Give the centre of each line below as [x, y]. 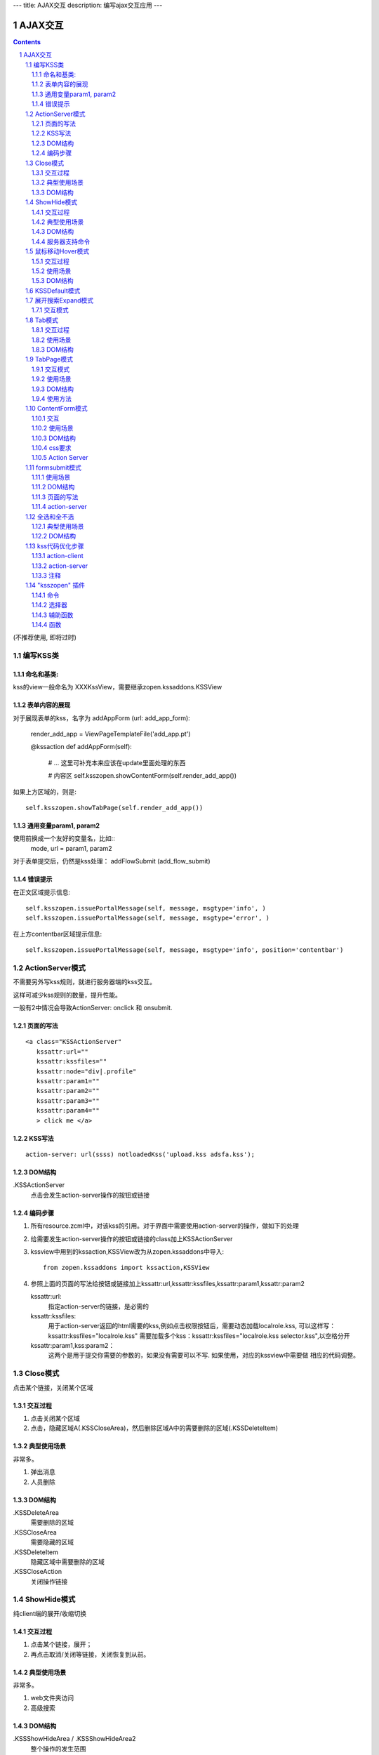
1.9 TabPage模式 [49, 359]
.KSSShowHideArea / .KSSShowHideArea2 [74, 1739]
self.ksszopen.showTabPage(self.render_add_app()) [114, 808]
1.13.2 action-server [60, 566]
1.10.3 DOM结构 [54, 438]
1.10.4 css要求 [52, 448]
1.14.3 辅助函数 [53, 615]
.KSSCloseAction [38, 1572]
